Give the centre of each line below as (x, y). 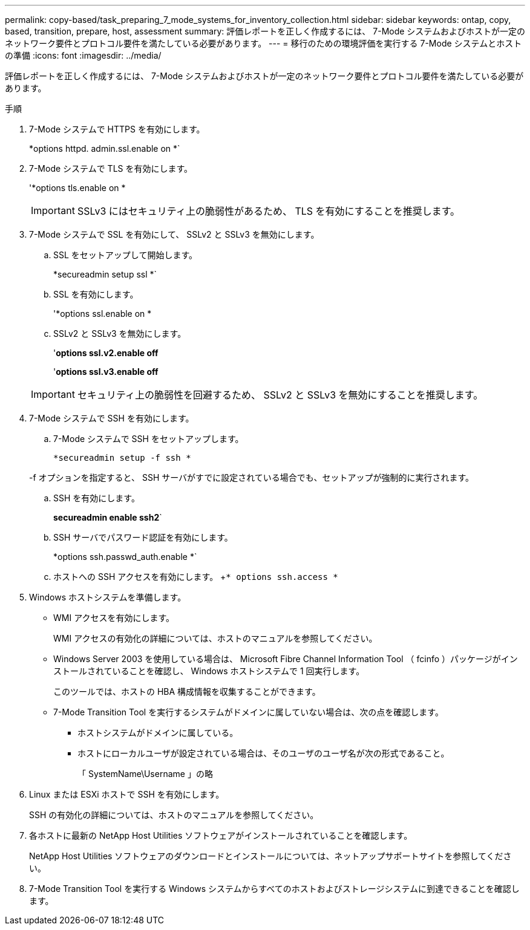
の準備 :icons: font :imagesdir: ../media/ (83, 55)
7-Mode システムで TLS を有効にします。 (111, 168)
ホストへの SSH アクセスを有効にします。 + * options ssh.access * (196, 577)
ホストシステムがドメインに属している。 (158, 733)
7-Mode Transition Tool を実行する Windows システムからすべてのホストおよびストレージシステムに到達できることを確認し (274, 889)
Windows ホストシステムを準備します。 (108, 597)
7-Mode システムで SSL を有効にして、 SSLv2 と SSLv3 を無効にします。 (174, 234)
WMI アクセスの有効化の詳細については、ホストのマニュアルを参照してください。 (215, 638)
